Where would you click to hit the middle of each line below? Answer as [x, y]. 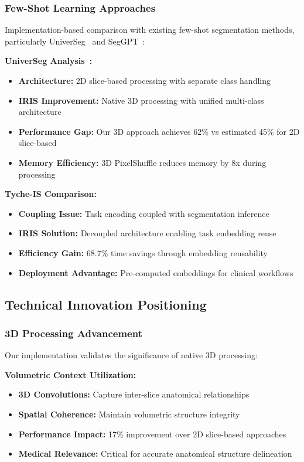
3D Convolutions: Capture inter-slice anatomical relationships [134, 394]
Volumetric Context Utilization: [71, 374]
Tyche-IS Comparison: [51, 194]
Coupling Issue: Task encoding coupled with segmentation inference [144, 213]
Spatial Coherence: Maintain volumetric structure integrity [129, 414]
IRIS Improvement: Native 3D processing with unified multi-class [141, 100]
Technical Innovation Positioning [106, 304]
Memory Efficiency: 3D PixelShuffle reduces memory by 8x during [142, 162]
